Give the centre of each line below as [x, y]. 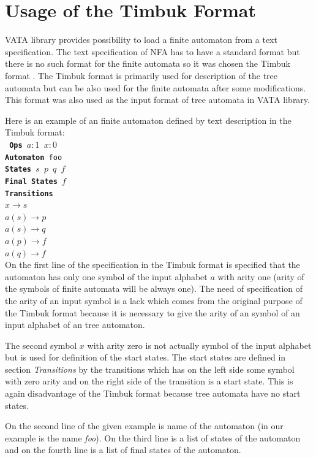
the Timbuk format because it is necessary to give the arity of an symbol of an [152, 312]
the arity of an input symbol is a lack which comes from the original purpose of [154, 300]
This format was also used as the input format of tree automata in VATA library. [157, 100]
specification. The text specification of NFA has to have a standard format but [152, 51]
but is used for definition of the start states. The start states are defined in [145, 357]
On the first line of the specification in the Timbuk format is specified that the [152, 265]
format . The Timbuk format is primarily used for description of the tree [141, 75]
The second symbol [41, 345]
